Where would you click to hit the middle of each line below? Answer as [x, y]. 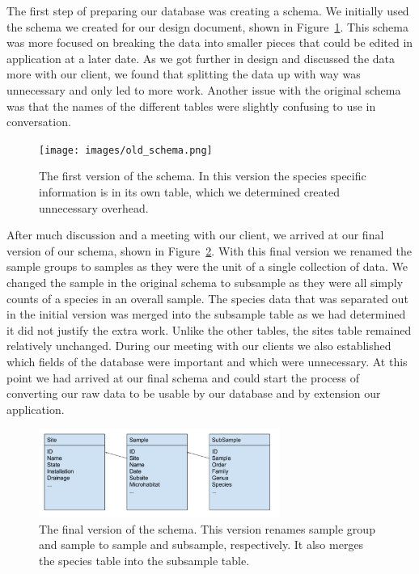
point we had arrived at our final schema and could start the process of [183, 377]
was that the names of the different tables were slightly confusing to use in [191, 106]
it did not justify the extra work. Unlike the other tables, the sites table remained [209, 329]
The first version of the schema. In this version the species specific [203, 176]
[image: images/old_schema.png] [126, 150]
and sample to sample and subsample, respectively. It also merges [201, 544]
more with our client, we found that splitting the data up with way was [184, 74]
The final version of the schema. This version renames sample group [207, 528]
